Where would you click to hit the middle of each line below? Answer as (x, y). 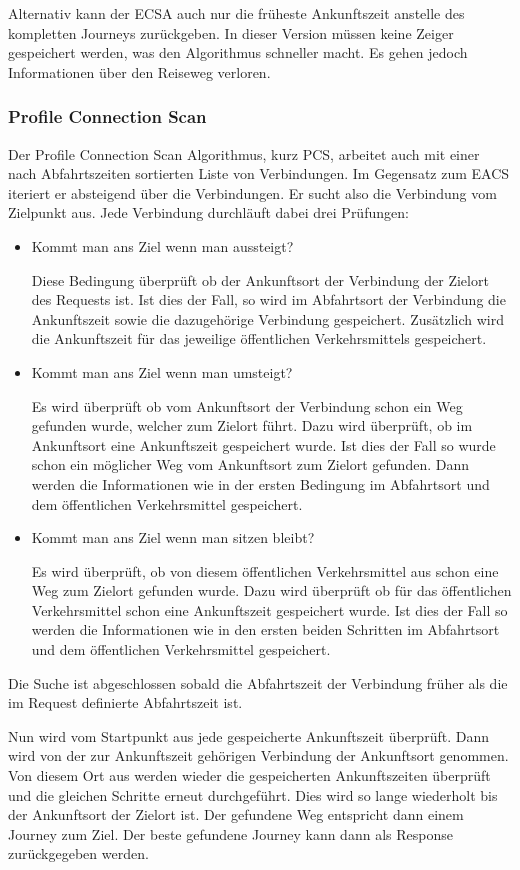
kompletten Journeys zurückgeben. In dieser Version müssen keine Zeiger (231, 32)
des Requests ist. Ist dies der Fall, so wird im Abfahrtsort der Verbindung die (268, 299)
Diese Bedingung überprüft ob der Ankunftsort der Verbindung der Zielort (260, 279)
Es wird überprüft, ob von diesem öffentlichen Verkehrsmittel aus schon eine (265, 570)
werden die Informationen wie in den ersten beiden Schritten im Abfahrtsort (265, 629)
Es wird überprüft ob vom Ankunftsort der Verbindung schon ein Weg (247, 405)
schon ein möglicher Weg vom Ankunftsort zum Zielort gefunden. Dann (250, 464)
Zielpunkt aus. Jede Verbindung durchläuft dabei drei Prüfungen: (208, 212)
